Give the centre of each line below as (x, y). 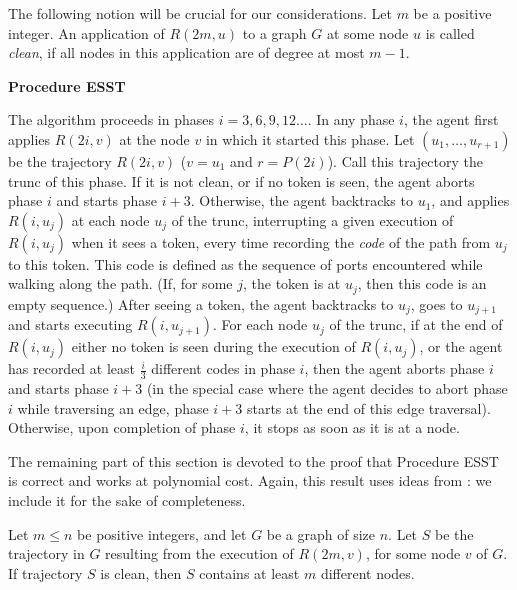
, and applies (470, 200)
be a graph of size (321, 533)
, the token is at (291, 283)
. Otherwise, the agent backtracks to (301, 200)
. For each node (260, 324)
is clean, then (141, 572)
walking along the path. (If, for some (120, 283)
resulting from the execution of (199, 553)
